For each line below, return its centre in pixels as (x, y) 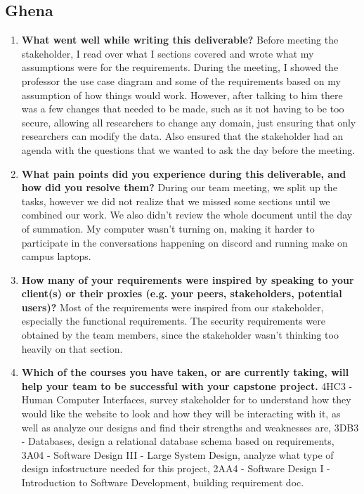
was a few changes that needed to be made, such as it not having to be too (183, 109)
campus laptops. (56, 256)
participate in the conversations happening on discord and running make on (184, 242)
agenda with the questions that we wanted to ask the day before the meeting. (188, 149)
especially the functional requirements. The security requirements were (173, 321)
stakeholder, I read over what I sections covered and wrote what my (168, 53)
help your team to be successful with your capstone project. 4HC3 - (187, 385)
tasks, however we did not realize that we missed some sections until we (176, 201)
